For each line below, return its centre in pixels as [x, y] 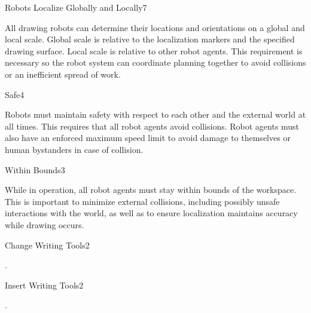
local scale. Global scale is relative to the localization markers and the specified [150, 39]
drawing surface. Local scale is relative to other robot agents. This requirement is [154, 50]
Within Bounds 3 [35, 169]
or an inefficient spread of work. [63, 74]
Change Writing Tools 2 [47, 245]
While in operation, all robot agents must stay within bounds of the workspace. [151, 190]
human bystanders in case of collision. [74, 149]
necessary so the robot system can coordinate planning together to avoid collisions [155, 62]
